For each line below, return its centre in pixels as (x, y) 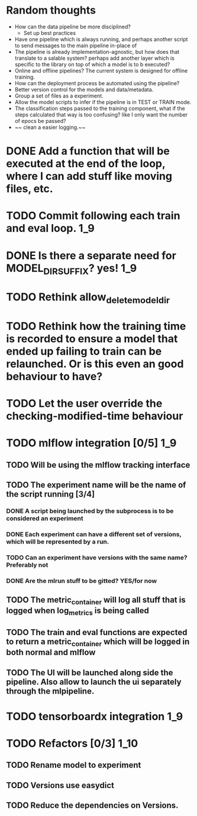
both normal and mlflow (51, 653)
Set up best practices (49, 33)
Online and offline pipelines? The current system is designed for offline (101, 70)
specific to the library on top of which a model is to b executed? (92, 64)
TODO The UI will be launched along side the (90, 673)
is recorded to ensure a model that (92, 339)
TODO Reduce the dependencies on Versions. (92, 806)
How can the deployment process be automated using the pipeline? (97, 83)
